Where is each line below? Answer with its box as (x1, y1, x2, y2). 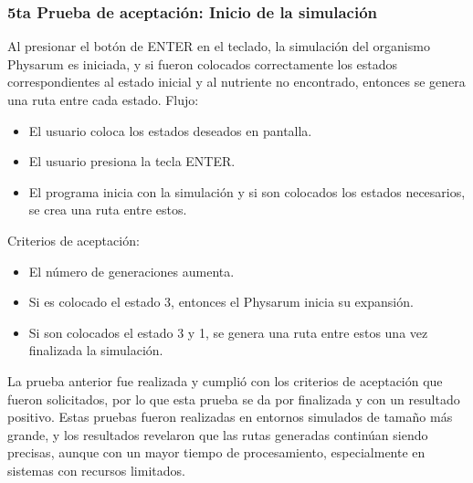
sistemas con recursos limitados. (7, 460, 185, 479)
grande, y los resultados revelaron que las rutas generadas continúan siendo (7, 425, 428, 444)
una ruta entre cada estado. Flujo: (7, 90, 199, 109)
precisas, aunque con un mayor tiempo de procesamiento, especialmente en (7, 443, 426, 462)
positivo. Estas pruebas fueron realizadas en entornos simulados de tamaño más (7, 407, 453, 426)
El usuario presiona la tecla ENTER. (28, 152, 236, 171)
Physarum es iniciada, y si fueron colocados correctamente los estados (7, 54, 398, 73)
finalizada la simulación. (28, 341, 163, 360)
